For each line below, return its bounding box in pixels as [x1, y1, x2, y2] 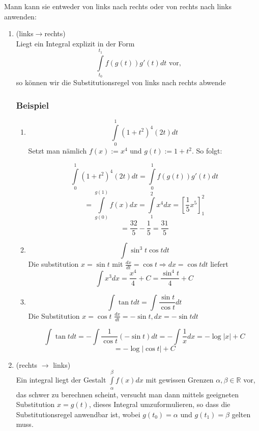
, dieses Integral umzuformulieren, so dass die [89, 399, 231, 410]
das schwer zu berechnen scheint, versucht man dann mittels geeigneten [16, 389, 239, 399]
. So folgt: [191, 145, 222, 156]
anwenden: [4, 11, 37, 21]
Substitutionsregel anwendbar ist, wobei [16, 409, 140, 419]
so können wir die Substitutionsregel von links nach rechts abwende [16, 77, 226, 88]
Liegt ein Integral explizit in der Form [16, 38, 135, 48]
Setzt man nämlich [28, 145, 87, 156]
